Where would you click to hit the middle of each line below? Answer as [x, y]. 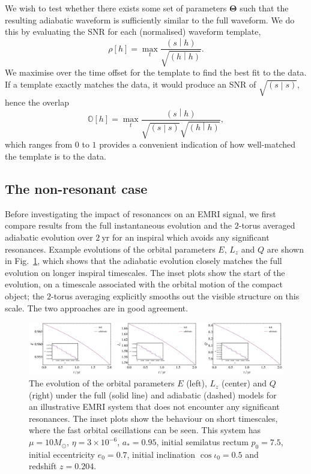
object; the [25, 295]
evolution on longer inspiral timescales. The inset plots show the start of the [145, 272]
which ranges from [39, 144]
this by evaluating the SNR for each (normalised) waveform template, [133, 31]
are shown [285, 249]
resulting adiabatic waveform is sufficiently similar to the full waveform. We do [150, 19]
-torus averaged [267, 225]
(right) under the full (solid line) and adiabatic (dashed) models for [153, 394]
